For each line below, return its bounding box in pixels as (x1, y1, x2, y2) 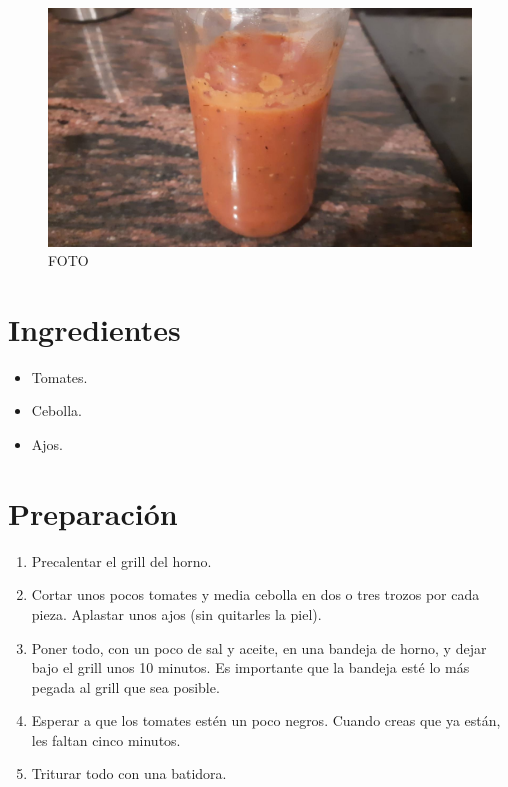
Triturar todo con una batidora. (31, 763, 227, 784)
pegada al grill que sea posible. (31, 676, 220, 697)
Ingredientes (8, 308, 181, 349)
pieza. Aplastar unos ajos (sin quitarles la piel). (31, 603, 322, 624)
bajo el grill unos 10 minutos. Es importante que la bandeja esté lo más (31, 657, 470, 678)
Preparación (8, 492, 178, 533)
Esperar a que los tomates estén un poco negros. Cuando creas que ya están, (31, 710, 501, 731)
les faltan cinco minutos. (31, 729, 181, 750)
